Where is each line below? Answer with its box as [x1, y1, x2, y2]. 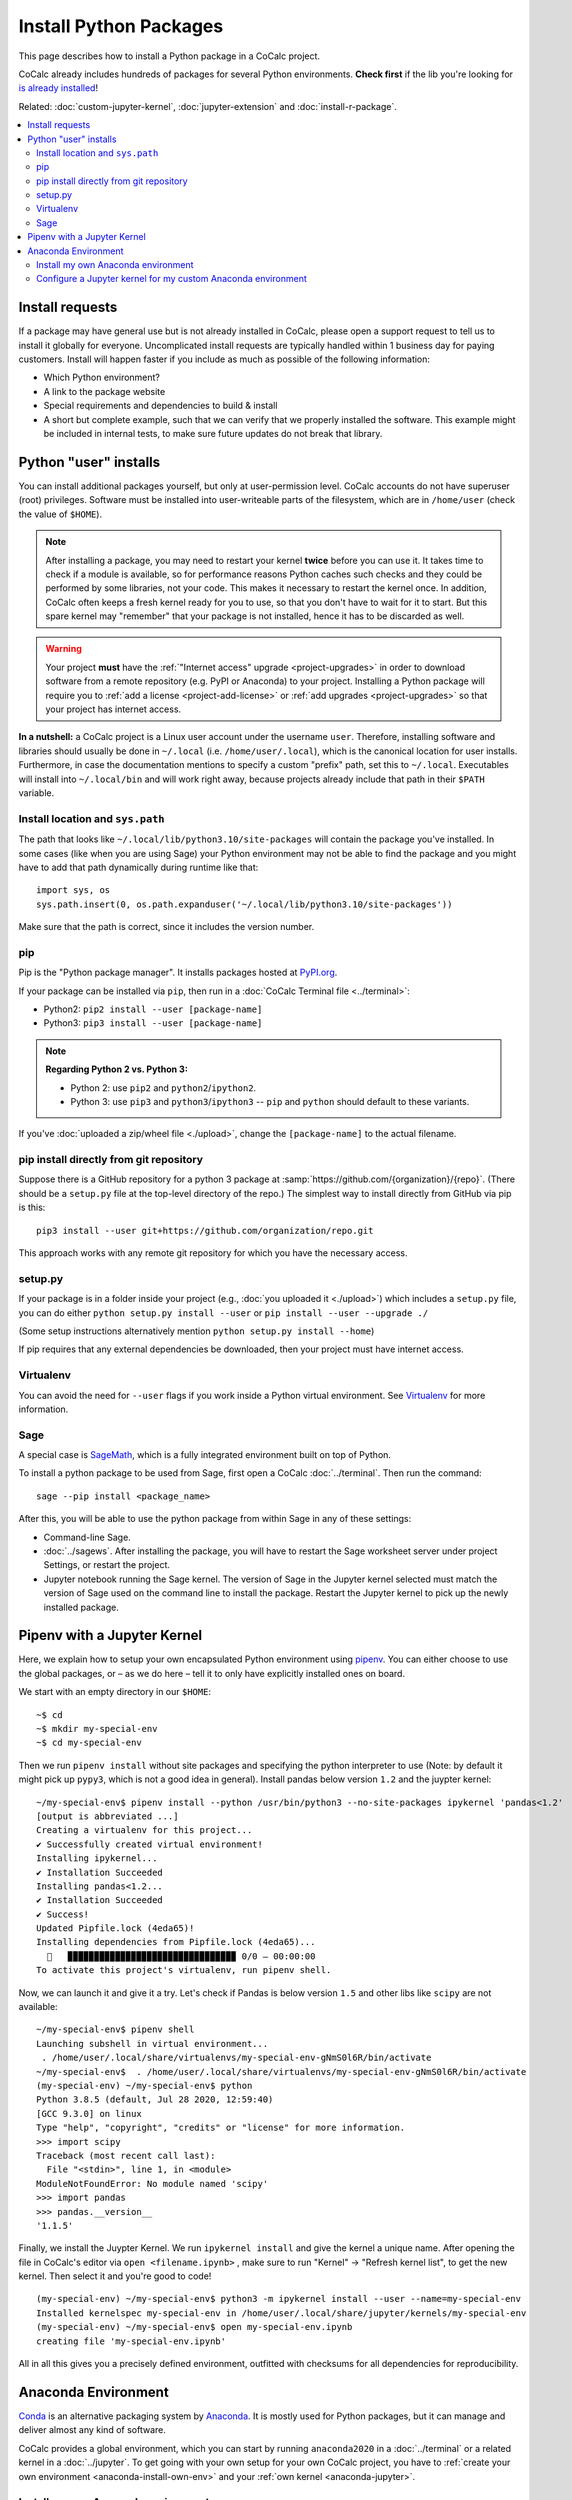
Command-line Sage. [43, 1531, 132, 1543]
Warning [45, 643, 82, 655]
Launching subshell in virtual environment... [36, 2038, 269, 2049]
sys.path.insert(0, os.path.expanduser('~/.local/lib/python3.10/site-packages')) [36, 898, 453, 910]
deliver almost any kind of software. [18, 2424, 167, 2436]
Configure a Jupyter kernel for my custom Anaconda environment [36, 273, 307, 285]
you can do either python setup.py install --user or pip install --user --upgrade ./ [18, 1306, 429, 1319]
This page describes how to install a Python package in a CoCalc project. [18, 50, 320, 62]
